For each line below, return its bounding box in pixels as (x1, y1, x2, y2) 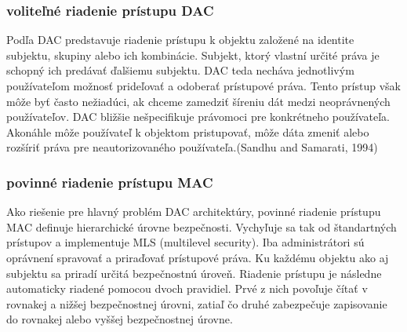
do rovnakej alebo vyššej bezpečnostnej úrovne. (6, 311, 233, 327)
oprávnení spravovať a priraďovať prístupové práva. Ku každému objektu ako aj (6, 249, 389, 265)
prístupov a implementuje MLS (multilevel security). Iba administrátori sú (6, 234, 365, 250)
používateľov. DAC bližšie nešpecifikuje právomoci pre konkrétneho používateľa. (6, 108, 390, 125)
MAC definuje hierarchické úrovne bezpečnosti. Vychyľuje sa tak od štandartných (6, 218, 397, 235)
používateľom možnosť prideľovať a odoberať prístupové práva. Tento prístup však (6, 78, 401, 93)
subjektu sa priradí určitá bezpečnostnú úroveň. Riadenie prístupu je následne (6, 265, 382, 281)
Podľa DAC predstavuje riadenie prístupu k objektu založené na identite (6, 31, 354, 48)
